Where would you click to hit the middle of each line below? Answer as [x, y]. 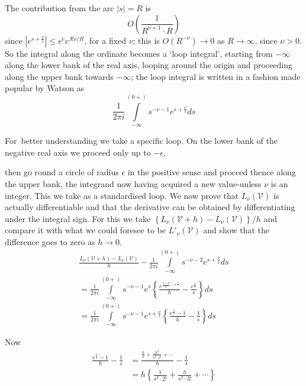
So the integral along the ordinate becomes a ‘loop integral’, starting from [139, 53]
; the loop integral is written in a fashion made [216, 76]
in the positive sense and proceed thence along [212, 172]
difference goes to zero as [50, 241]
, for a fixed [105, 40]
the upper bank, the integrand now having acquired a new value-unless [133, 183]
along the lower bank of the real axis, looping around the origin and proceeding [149, 65]
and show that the [236, 230]
